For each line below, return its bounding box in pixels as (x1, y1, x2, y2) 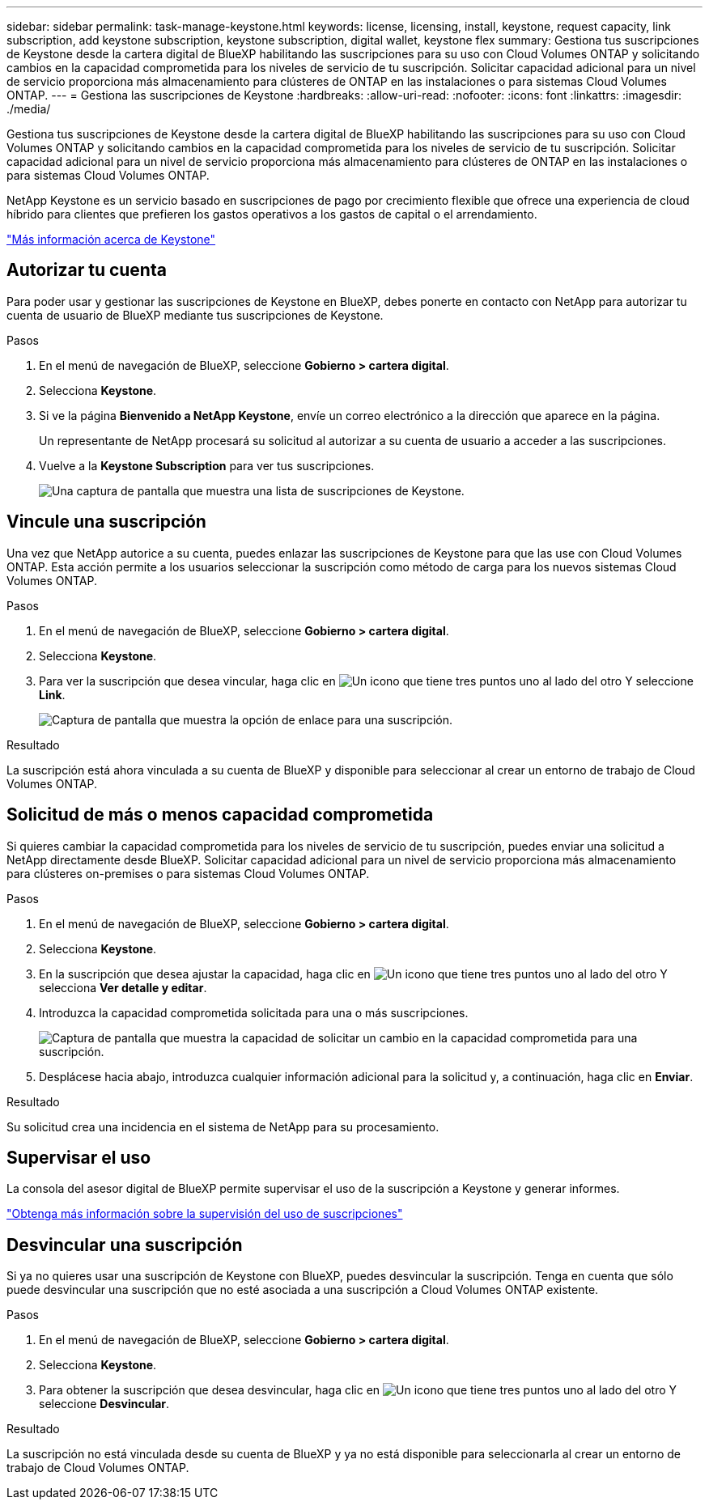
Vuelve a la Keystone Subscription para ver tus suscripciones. (39, 458, 375, 473)
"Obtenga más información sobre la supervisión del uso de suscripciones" (6, 1207, 403, 1221)
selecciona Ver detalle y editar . (39, 980, 207, 995)
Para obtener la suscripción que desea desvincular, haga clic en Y (39, 1383, 677, 1398)
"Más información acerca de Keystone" (6, 232, 216, 246)
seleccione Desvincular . (39, 1397, 170, 1411)
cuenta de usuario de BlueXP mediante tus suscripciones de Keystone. (6, 308, 384, 322)
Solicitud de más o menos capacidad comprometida (6, 804, 434, 825)
